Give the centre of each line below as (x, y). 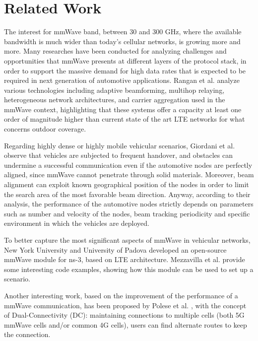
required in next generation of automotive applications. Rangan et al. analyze (122, 80)
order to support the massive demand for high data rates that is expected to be (125, 70)
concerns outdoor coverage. (45, 129)
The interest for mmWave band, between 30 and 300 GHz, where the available (123, 32)
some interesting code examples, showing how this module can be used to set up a (129, 269)
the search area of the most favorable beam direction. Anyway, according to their (127, 194)
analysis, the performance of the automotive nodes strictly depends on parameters (129, 204)
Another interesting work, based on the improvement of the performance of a (121, 295)
